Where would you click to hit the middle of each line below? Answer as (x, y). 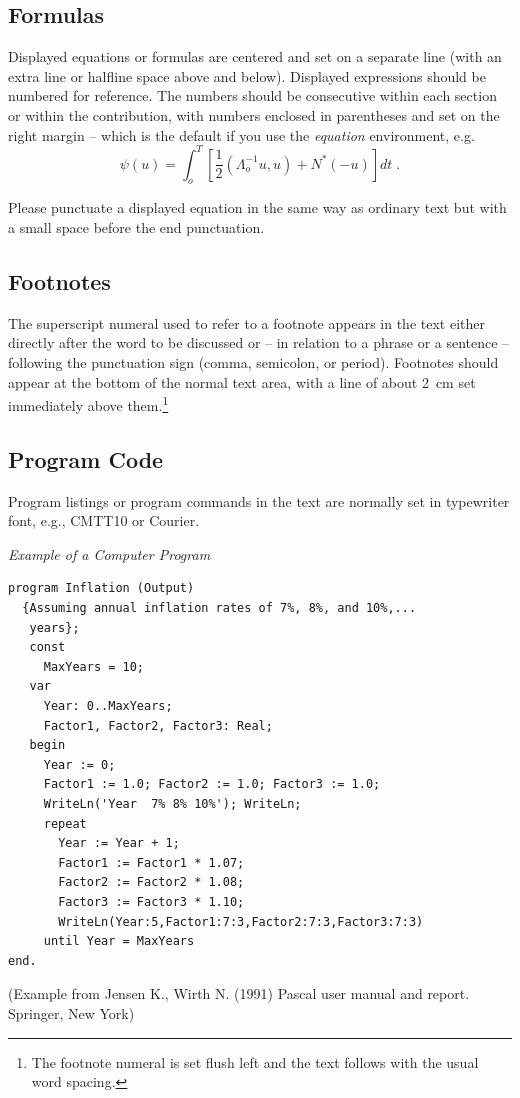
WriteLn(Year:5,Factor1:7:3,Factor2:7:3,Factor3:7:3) (241, 921)
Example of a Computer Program (109, 553)
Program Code (86, 458)
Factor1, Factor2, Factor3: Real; (158, 725)
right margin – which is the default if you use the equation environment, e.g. (241, 134)
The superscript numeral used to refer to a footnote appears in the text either (246, 322)
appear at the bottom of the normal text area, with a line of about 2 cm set (242, 381)
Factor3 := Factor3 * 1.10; (151, 901)
